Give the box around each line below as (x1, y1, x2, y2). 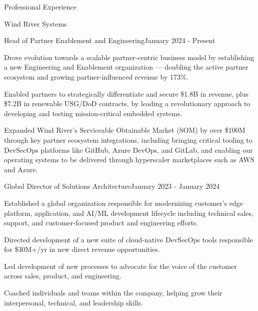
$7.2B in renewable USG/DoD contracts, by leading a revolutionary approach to (4, 98, 250, 109)
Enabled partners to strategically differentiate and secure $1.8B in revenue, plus (4, 88, 248, 99)
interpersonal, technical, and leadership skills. (4, 297, 143, 307)
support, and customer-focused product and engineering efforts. (4, 217, 198, 228)
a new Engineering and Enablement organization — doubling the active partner (4, 62, 248, 72)
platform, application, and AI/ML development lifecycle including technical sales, (4, 207, 253, 218)
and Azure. (4, 164, 38, 174)
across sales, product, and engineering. (4, 270, 121, 281)
